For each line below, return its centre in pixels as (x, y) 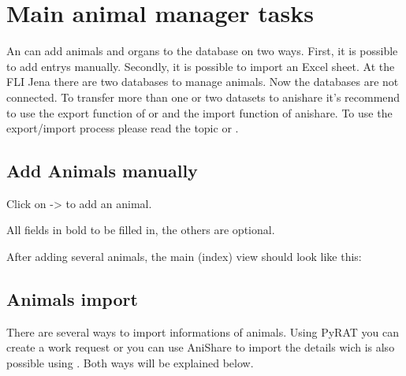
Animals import (72, 299)
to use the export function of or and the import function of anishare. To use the (199, 112)
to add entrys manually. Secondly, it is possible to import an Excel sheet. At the (201, 66)
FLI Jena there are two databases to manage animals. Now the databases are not (203, 82)
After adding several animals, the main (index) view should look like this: (184, 257)
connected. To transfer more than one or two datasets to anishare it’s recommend (203, 97)
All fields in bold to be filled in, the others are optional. (141, 230)
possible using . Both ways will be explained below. (130, 363)
